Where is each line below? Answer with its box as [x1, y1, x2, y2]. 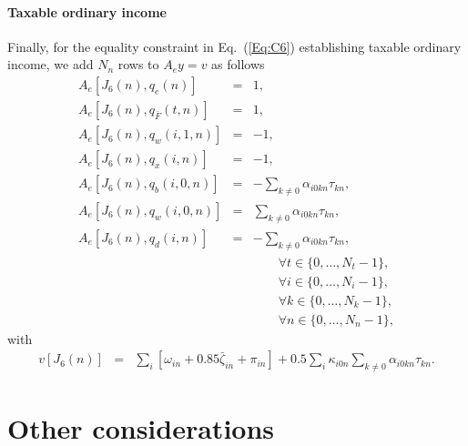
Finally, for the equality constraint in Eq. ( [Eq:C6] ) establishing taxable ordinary [7, 36, 462, 56]
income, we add [7, 55, 94, 74]
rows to [117, 55, 159, 74]
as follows [211, 55, 265, 74]
